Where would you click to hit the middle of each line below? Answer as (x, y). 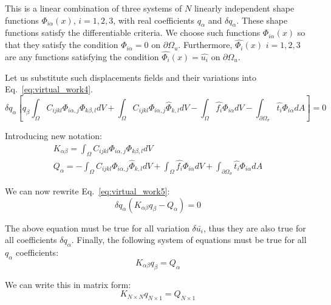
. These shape (262, 20)
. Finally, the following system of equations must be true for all (189, 240)
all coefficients (31, 240)
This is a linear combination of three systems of (94, 8)
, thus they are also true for (255, 228)
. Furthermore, (205, 45)
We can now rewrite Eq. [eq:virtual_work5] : (87, 191)
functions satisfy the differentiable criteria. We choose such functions (133, 33)
